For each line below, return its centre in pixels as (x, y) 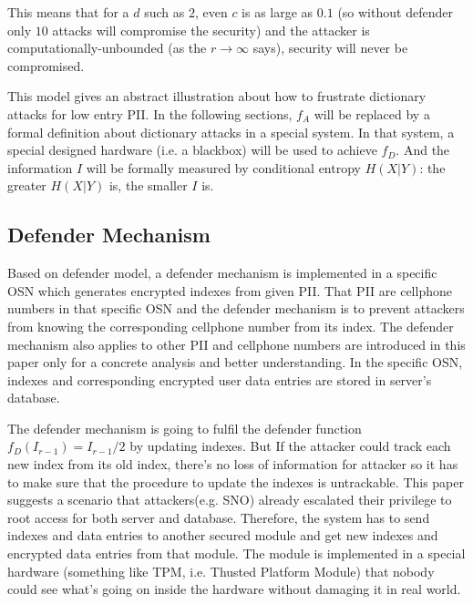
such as (165, 12)
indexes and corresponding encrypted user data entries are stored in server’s (220, 379)
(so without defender (395, 12)
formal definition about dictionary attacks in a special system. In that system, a (231, 132)
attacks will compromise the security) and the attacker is (211, 30)
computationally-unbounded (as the (107, 48)
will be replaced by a (372, 113)
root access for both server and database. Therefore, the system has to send (219, 517)
